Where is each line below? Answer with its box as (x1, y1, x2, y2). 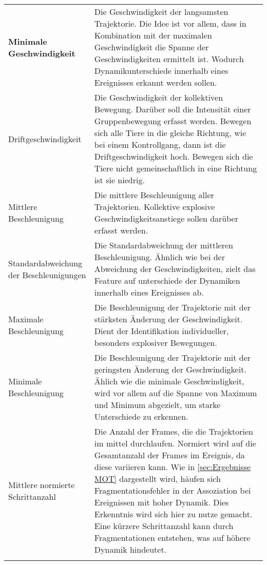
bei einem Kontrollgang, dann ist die (94, 139, 226, 150)
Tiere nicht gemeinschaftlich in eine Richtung (94, 162, 257, 174)
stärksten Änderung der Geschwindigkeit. (94, 313, 243, 325)
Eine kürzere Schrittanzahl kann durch (94, 520, 234, 532)
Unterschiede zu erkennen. (94, 411, 188, 422)
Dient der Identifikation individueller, (94, 325, 229, 337)
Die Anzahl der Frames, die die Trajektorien (94, 425, 253, 437)
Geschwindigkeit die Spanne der (94, 41, 209, 53)
